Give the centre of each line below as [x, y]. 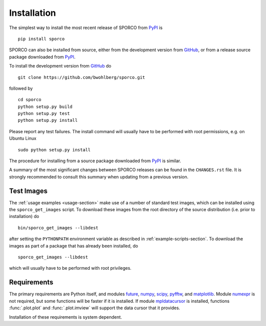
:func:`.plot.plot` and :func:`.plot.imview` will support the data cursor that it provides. [95, 308]
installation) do [24, 217]
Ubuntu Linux [23, 139]
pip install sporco [41, 39]
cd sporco [30, 100]
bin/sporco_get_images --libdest [58, 228]
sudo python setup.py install [54, 150]
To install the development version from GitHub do [60, 66]
